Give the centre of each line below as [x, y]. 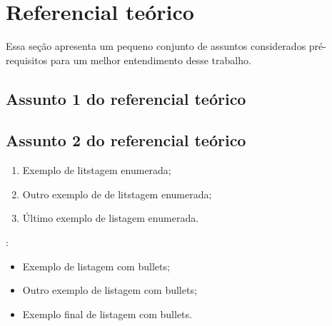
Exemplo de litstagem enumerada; [97, 170]
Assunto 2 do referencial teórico [126, 140]
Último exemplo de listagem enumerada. [111, 218]
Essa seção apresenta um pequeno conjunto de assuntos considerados [156, 46]
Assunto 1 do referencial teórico [126, 98]
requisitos [27, 60]
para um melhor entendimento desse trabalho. [151, 60]
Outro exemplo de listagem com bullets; [110, 290]
